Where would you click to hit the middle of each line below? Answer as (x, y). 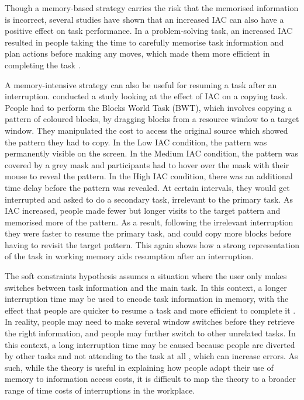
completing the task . (43, 65)
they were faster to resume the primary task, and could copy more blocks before (148, 233)
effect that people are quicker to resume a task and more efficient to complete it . (150, 310)
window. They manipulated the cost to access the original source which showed (146, 130)
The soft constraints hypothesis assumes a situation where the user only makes (146, 276)
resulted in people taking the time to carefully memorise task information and (144, 42)
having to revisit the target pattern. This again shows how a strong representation (152, 244)
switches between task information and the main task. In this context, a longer (146, 287)
